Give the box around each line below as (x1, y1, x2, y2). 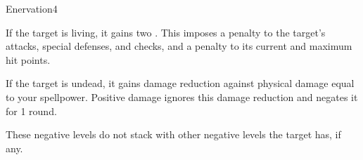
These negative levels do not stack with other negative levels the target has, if (6, 127, 341, 142)
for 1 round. (6, 103, 57, 118)
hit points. (6, 52, 51, 67)
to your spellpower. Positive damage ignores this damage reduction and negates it (6, 89, 358, 104)
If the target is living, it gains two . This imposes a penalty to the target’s (6, 25, 326, 39)
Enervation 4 (6, 1, 58, 15)
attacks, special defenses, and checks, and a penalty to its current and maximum (6, 39, 352, 53)
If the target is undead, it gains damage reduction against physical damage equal (6, 76, 355, 91)
